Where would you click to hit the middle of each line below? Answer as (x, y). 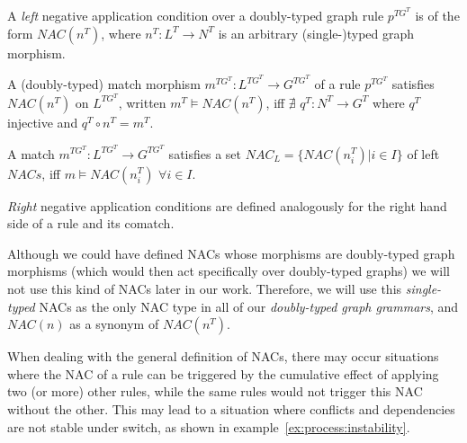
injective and (43, 122)
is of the (437, 15)
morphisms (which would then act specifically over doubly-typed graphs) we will (229, 271)
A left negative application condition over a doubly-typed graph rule (196, 15)
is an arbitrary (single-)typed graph (316, 33)
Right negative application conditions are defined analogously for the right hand (227, 205)
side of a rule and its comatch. (91, 223)
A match (31, 153)
